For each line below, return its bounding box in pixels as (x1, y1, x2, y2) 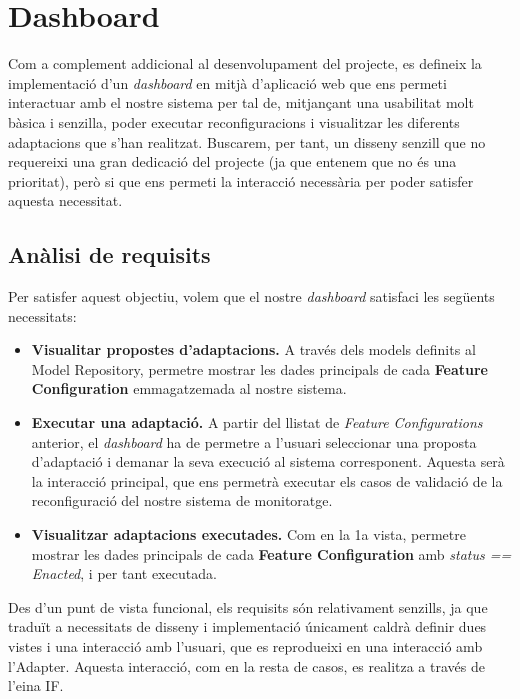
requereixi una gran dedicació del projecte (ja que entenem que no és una (8, 151, 457, 172)
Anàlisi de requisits (8, 239, 211, 270)
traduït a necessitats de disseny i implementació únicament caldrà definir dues (8, 616, 487, 637)
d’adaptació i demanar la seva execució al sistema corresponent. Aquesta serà (31, 451, 505, 472)
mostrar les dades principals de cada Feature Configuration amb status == (31, 543, 512, 564)
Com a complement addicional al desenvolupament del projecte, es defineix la (8, 53, 482, 74)
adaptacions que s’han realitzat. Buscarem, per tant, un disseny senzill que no (8, 131, 486, 152)
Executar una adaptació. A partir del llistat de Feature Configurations (31, 412, 483, 433)
